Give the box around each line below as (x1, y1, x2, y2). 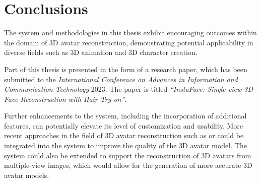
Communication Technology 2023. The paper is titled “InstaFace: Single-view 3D (4, 84, 253, 94)
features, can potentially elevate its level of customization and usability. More (4, 120, 243, 131)
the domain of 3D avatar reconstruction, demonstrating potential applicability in (4, 37, 253, 47)
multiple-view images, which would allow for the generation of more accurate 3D (4, 160, 252, 170)
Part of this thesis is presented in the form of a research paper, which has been (4, 64, 247, 74)
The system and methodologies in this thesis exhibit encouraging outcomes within (4, 27, 257, 38)
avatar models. (4, 169, 49, 180)
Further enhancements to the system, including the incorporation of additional (4, 110, 247, 121)
